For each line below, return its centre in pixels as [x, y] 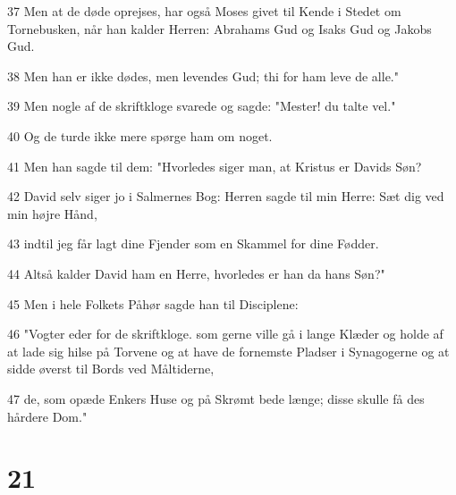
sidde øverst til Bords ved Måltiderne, [111, 369]
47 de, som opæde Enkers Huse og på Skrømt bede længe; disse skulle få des [216, 398]
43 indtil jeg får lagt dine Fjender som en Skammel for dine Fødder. [193, 243]
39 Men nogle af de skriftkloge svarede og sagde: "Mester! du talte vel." [202, 106]
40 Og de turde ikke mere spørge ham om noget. [140, 135]
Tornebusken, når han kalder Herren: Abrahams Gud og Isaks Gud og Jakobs [220, 28]
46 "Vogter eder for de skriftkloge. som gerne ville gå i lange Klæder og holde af [225, 334]
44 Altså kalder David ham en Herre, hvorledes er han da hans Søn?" [196, 273]
